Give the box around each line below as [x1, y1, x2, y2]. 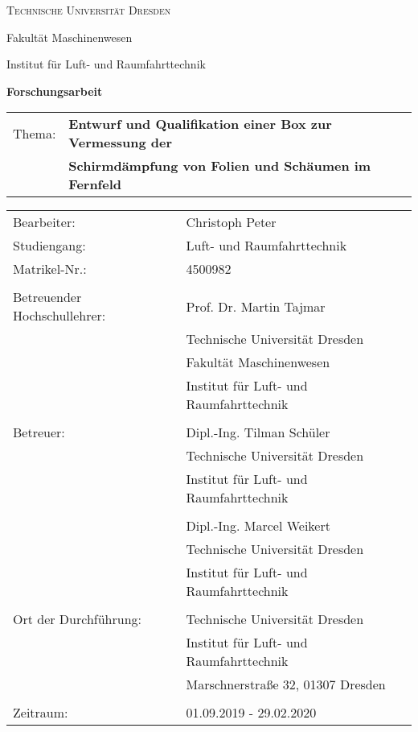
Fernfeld [68, 175, 121, 194]
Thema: [13, 123, 56, 143]
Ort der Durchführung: [13, 610, 142, 629]
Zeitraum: [13, 703, 68, 722]
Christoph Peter [186, 213, 277, 232]
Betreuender [13, 287, 82, 307]
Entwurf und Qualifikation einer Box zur [68, 114, 332, 134]
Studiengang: [13, 236, 86, 255]
